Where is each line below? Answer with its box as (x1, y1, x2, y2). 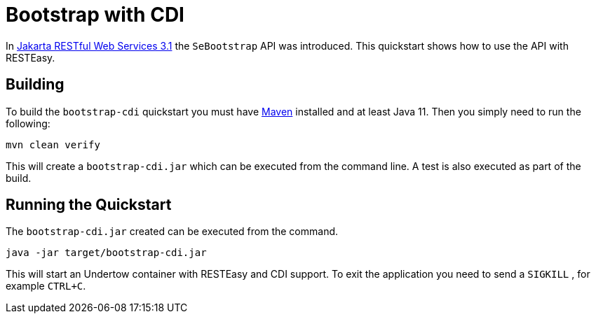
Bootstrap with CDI (6, 3, 184, 27)
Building (6, 76, 65, 94)
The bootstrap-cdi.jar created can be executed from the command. (6, 225, 339, 238)
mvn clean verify (6, 139, 100, 150)
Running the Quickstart (6, 196, 172, 214)
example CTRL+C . (6, 280, 86, 292)
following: (6, 117, 50, 129)
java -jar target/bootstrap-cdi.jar (6, 247, 207, 259)
